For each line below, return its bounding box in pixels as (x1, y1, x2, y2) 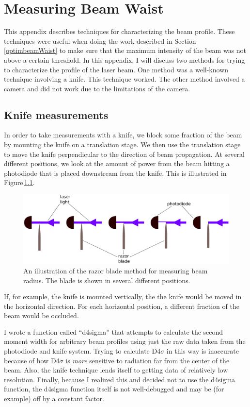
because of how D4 (4, 355, 60, 365)
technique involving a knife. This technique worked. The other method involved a (4, 74, 245, 84)
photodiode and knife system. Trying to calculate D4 (4, 346, 161, 356)
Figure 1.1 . (4, 177, 35, 187)
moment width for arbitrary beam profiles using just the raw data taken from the (4, 336, 246, 346)
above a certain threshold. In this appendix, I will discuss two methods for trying (4, 54, 245, 65)
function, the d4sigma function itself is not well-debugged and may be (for (4, 384, 224, 394)
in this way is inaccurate (166, 346, 239, 356)
